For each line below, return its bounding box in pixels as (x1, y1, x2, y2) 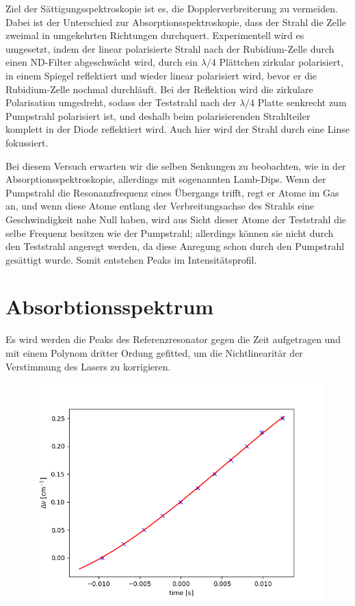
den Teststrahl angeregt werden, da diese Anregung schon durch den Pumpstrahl (5, 239, 345, 253)
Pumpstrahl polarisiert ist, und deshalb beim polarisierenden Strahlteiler (5, 108, 311, 123)
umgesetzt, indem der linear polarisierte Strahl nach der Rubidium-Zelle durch (5, 41, 334, 55)
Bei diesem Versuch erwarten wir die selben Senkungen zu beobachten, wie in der (5, 158, 346, 173)
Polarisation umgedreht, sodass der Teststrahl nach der (5, 95, 237, 110)
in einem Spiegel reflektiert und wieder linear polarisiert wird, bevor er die (5, 68, 317, 82)
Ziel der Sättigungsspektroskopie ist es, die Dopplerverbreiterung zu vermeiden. (5, 1, 338, 15)
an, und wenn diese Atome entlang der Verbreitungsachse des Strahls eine (5, 199, 315, 213)
